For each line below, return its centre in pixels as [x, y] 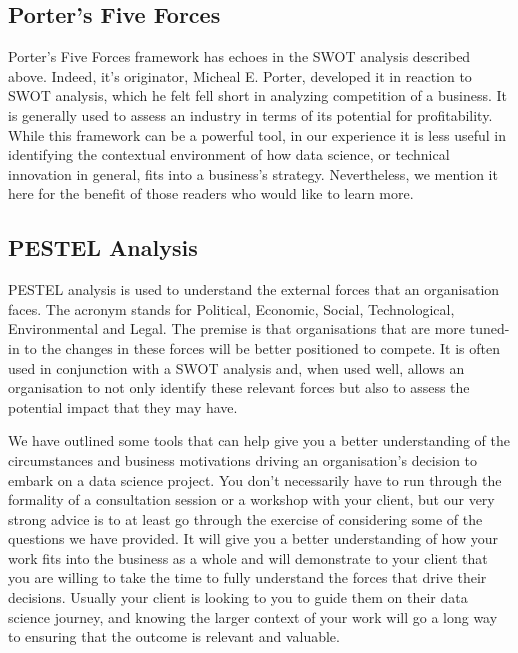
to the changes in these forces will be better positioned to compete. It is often [262, 347]
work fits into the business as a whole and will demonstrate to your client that [248, 557]
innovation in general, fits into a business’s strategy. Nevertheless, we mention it [253, 173]
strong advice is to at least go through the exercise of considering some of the [245, 518]
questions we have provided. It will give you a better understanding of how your [253, 538]
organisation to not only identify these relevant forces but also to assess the [239, 387]
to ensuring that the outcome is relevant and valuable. [174, 636]
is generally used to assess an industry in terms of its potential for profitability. [250, 114]
